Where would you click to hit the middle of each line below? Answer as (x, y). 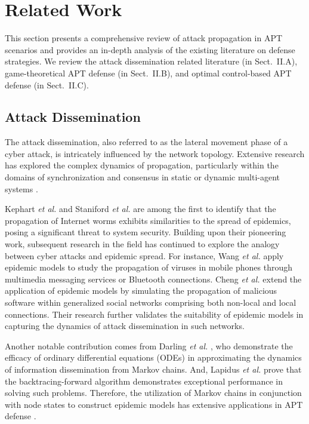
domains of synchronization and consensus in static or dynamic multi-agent (142, 177)
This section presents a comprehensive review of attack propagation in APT (144, 38)
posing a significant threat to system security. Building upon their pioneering (146, 232)
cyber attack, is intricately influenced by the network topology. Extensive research (155, 153)
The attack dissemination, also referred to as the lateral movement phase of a (146, 142)
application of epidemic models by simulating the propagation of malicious (141, 291)
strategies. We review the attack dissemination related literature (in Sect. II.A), (151, 61)
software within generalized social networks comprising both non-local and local (151, 302)
